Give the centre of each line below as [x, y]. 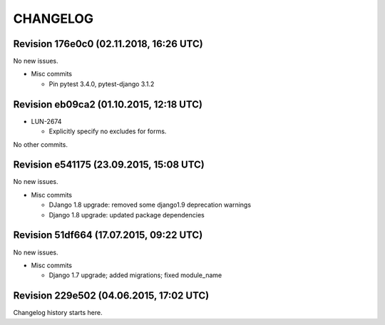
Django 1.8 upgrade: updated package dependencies [127, 215]
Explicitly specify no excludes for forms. [108, 131]
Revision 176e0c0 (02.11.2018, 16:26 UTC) [108, 44]
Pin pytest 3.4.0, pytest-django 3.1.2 [102, 84]
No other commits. [40, 144]
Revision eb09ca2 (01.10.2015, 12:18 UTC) [108, 104]
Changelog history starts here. [58, 313]
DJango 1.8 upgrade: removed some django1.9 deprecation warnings [150, 205]
